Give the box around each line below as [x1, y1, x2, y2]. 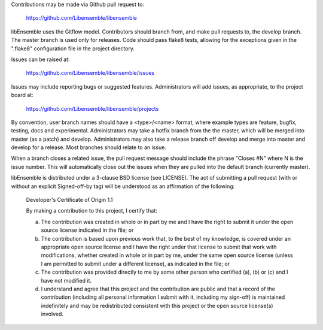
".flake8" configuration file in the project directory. [11, 45, 135, 52]
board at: [11, 92, 33, 99]
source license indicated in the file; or [41, 226, 134, 234]
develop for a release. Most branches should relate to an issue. [11, 144, 167, 151]
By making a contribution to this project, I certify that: [26, 207, 158, 214]
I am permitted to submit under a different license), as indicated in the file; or [41, 260, 230, 267]
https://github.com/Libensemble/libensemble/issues [26, 69, 155, 77]
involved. [41, 310, 64, 317]
